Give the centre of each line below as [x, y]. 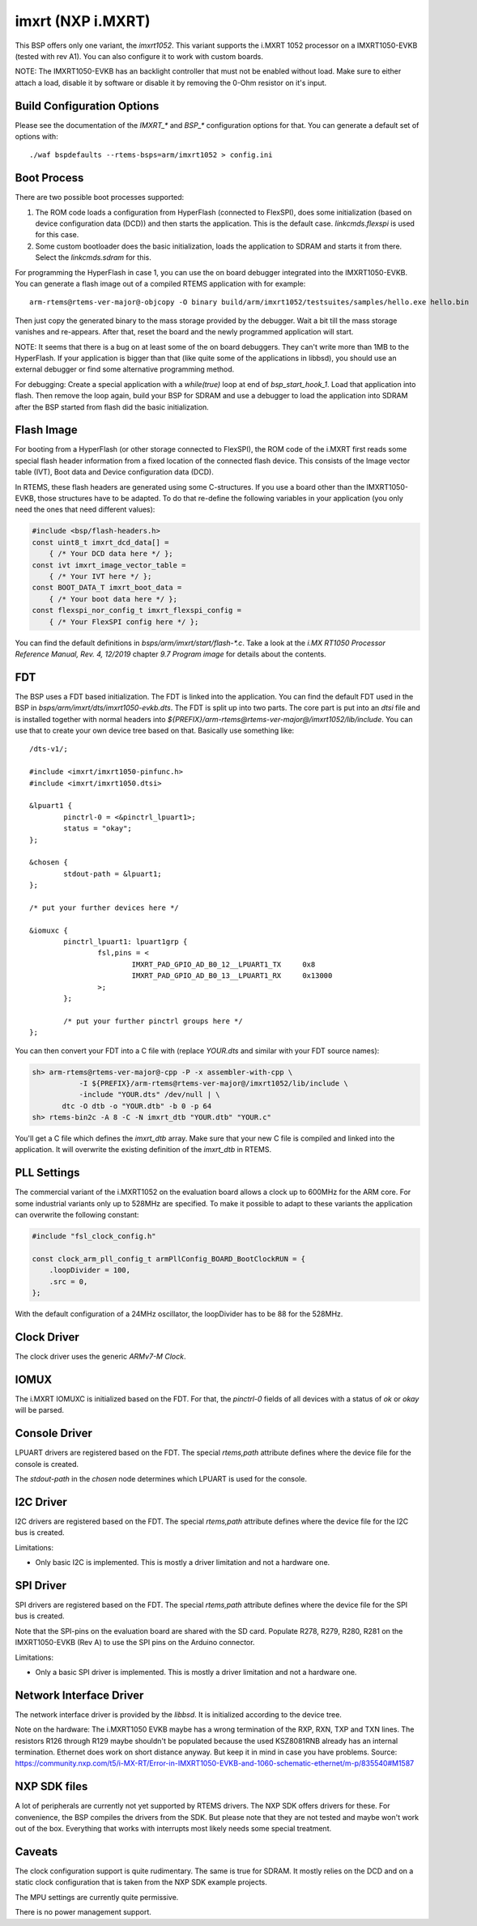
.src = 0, [68, 1282]
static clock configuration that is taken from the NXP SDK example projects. [141, 1882]
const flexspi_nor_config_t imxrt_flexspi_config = [137, 610]
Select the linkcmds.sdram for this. [93, 257]
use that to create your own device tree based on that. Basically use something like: [155, 730]
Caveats [36, 1851]
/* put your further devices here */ [104, 908]
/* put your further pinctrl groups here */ [153, 1021]
